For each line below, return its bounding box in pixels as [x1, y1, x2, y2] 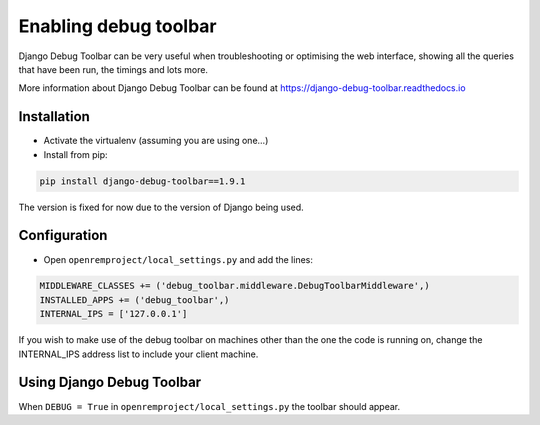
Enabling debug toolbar [18, 15, 217, 37]
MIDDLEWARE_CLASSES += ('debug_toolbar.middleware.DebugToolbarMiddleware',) [39, 280, 430, 292]
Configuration [18, 227, 108, 244]
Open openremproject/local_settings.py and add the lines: [43, 253, 314, 265]
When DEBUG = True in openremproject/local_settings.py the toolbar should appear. [18, 400, 401, 412]
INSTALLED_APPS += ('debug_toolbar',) [39, 294, 230, 305]
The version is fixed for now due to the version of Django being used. [18, 201, 304, 213]
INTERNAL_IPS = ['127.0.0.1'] [39, 308, 188, 320]
